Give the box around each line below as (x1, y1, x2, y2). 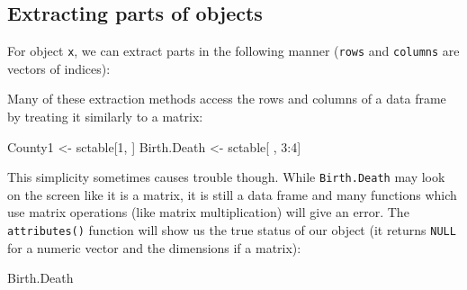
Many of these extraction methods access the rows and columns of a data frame (7, 89, 446, 108)
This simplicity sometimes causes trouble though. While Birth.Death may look (7, 168, 445, 186)
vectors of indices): (7, 59, 111, 77)
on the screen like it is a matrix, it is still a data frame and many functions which (7, 185, 457, 204)
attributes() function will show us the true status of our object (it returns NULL (7, 221, 456, 240)
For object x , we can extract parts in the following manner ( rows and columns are (7, 41, 460, 60)
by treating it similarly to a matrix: (7, 107, 203, 126)
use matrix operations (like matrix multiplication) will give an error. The (7, 203, 409, 222)
